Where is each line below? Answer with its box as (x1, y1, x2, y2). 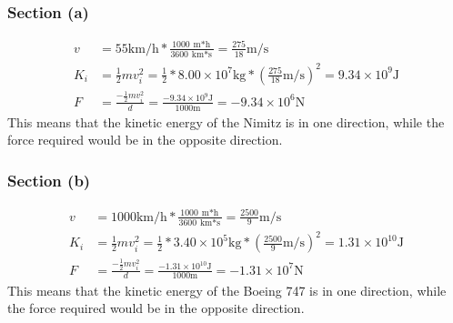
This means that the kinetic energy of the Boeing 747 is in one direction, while (7, 280, 447, 299)
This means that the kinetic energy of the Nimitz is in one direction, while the (7, 112, 445, 131)
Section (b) (7, 168, 91, 191)
